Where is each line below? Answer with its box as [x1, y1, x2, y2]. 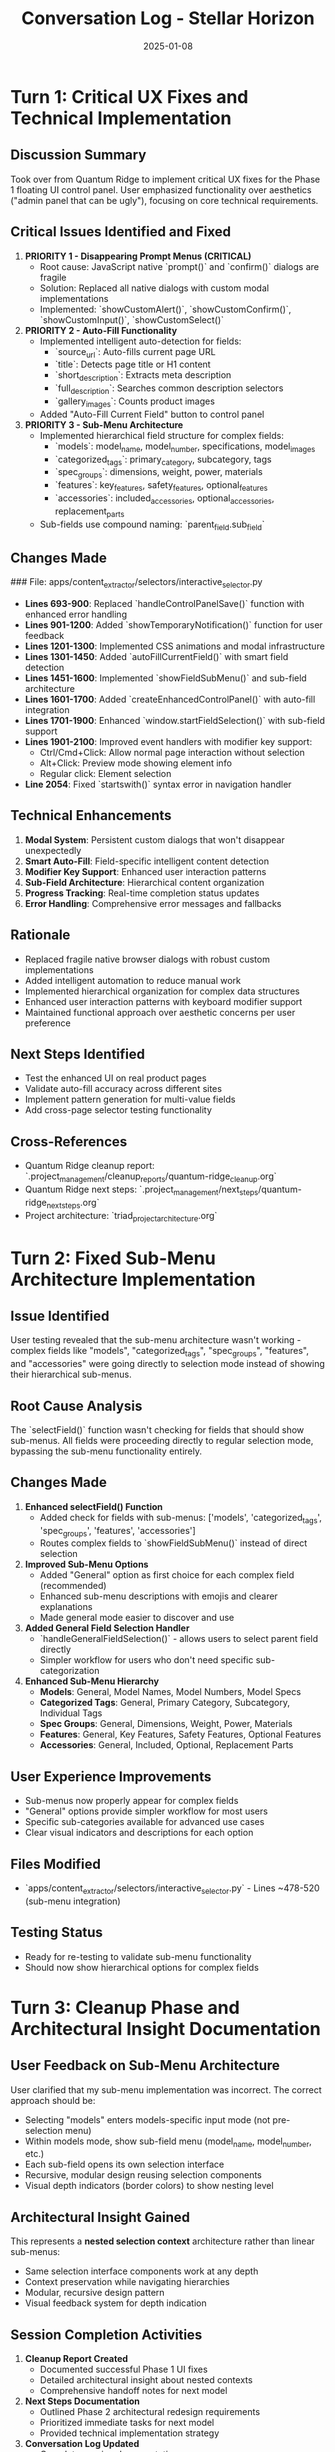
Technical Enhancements [10, 807, 172, 824]
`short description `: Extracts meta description [54, 369, 232, 384]
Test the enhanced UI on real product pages [24, 1072, 207, 1084]
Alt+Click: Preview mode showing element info [39, 757, 233, 769]
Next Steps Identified [10, 1045, 146, 1062]
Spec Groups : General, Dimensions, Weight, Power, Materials [39, 1718, 293, 1730]
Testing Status [10, 1924, 103, 1941]
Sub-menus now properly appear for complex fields [24, 1795, 239, 1807]
